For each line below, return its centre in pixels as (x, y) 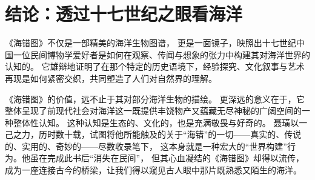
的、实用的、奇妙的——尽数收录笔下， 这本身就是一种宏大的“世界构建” (146, 146)
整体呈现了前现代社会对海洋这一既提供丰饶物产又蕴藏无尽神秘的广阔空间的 (153, 111)
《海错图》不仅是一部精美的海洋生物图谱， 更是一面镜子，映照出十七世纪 (151, 43)
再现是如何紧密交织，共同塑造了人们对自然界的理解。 (111, 78)
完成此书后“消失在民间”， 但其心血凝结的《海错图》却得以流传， (175, 158)
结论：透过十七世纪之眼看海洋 (124, 14)
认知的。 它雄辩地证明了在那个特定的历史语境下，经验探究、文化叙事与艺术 (155, 66)
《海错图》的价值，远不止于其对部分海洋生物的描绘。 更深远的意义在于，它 (155, 98)
